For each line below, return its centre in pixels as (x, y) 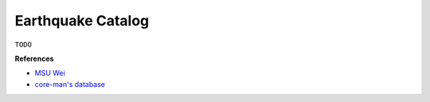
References (34, 59)
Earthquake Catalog (82, 21)
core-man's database (70, 84)
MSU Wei (50, 73)
